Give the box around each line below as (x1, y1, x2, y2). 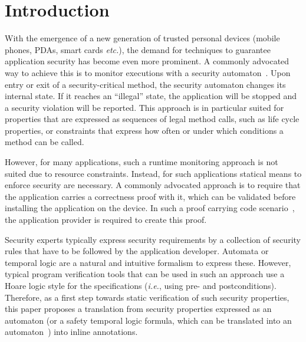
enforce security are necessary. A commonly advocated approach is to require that (5, 179, 301, 191)
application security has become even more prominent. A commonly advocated (5, 55, 289, 67)
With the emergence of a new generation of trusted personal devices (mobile (5, 32, 280, 44)
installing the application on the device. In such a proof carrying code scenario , (5, 202, 295, 214)
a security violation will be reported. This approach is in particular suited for (5, 101, 284, 113)
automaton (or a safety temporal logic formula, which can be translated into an (5, 314, 292, 326)
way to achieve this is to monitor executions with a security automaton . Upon (5, 66, 291, 78)
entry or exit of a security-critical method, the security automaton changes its (5, 78, 286, 90)
